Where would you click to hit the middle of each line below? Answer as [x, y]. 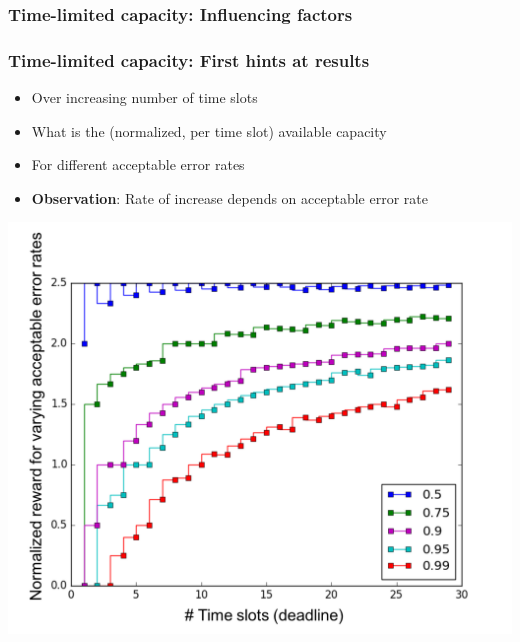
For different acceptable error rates [138, 164]
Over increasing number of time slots [144, 97]
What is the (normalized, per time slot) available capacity [209, 130]
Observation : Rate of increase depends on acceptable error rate [229, 197]
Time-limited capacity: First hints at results [189, 59]
